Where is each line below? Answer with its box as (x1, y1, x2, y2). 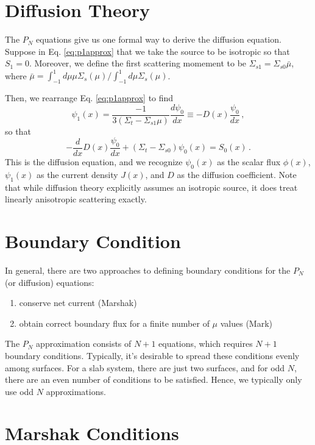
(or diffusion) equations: (5, 276, 94, 288)
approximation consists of (36, 337, 132, 350)
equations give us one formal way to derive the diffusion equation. (36, 33, 281, 46)
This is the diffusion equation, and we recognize (5, 155, 183, 168)
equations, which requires (158, 337, 253, 350)
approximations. (46, 385, 106, 397)
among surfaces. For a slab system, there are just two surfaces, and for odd (5, 361, 285, 374)
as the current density (36, 168, 118, 180)
